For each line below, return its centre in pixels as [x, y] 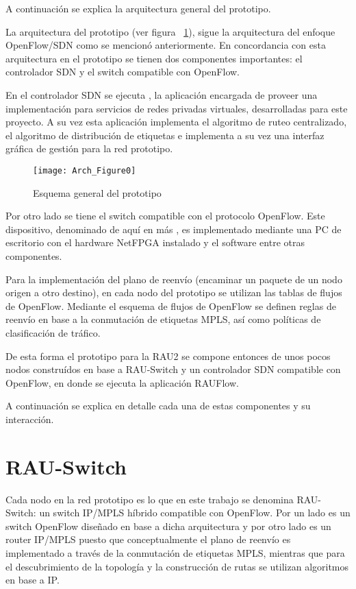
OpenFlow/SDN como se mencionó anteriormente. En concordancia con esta [166, 45]
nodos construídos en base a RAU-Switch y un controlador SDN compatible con [173, 369]
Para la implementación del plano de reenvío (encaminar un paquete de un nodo [174, 279]
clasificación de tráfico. [53, 332]
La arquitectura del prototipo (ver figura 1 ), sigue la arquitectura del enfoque [170, 31]
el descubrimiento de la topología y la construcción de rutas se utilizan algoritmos [177, 566]
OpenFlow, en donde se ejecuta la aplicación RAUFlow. [122, 382]
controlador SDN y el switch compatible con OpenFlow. [123, 72]
